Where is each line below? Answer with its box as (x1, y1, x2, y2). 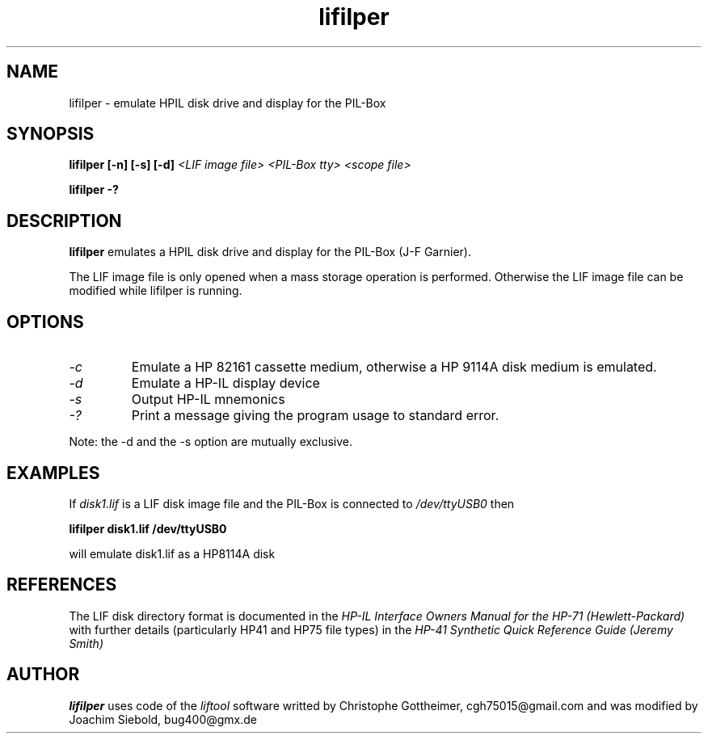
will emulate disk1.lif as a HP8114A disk (69, 546, 276, 561)
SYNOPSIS (6, 124, 95, 145)
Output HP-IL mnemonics (131, 391, 285, 408)
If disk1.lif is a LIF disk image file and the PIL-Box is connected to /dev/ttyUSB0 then (69, 496, 515, 511)
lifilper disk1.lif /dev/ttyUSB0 (69, 521, 227, 536)
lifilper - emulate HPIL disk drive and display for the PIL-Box (69, 95, 386, 110)
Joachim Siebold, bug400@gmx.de (69, 712, 258, 726)
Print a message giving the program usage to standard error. (131, 407, 499, 424)
